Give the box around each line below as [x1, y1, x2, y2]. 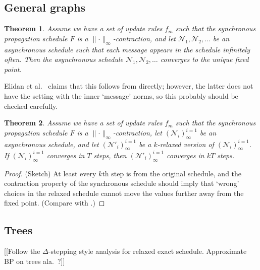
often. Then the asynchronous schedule [4, 54, 123, 64]
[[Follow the [4, 246, 40, 256]
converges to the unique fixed [160, 54, 249, 64]
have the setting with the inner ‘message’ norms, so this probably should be [4, 90, 238, 101]
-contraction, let [113, 127, 162, 138]
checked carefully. [4, 100, 58, 111]
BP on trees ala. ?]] [4, 255, 65, 266]
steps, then [93, 150, 127, 160]
